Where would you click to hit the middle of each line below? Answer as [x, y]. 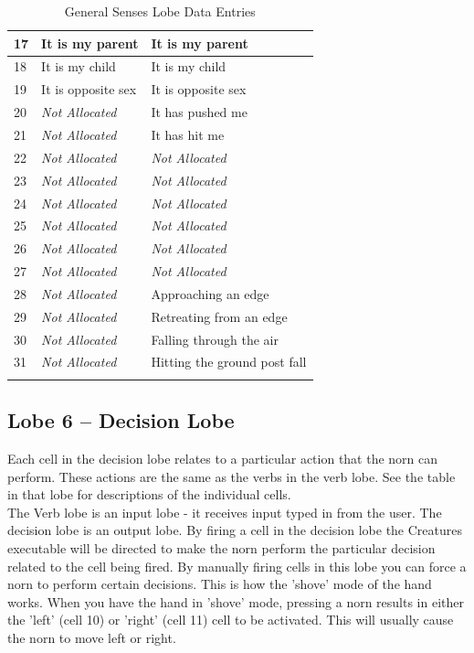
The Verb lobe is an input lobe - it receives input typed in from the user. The [225, 512]
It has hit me [188, 134]
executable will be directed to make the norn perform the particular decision [221, 547]
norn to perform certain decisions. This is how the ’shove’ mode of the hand [220, 584]
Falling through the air [215, 339]
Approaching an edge [210, 293]
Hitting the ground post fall [229, 362]
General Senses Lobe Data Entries [160, 11]
